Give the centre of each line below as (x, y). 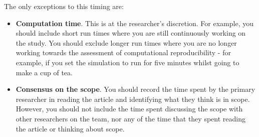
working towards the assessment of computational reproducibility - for (123, 52)
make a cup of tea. (44, 72)
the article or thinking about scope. (70, 128)
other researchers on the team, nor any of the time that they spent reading (131, 118)
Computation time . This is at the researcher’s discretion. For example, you (135, 23)
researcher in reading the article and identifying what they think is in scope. (133, 99)
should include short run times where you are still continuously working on (131, 33)
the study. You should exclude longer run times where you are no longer (126, 42)
